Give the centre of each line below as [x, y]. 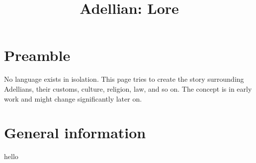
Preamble [37, 55]
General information [75, 133]
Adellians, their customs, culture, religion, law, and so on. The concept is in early [128, 88]
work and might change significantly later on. [73, 98]
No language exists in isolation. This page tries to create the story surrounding [124, 79]
